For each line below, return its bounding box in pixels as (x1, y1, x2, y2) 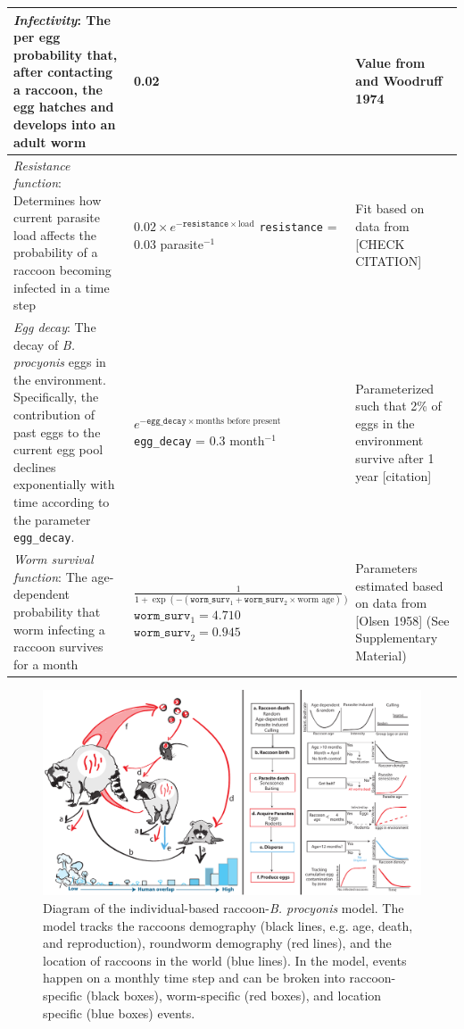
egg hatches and (13, 97, 114, 116)
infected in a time (13, 278, 110, 296)
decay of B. (13, 335, 75, 353)
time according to (13, 493, 110, 511)
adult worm (13, 132, 87, 151)
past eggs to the (13, 422, 101, 441)
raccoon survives (13, 637, 104, 656)
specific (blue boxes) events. (43, 1003, 195, 1022)
